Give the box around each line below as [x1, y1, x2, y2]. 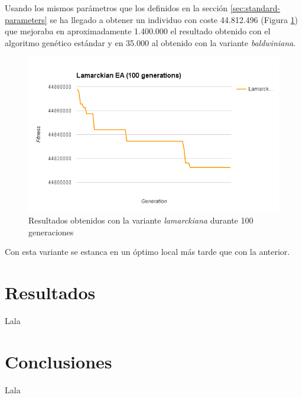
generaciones [28, 225, 74, 238]
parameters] [5, 13, 47, 25]
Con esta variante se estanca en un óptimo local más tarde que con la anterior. [5, 245, 290, 258]
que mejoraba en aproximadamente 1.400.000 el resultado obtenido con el [5, 25, 271, 37]
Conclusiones [5, 349, 112, 373]
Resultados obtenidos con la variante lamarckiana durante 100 [28, 214, 254, 226]
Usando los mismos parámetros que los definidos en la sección [5, 2, 228, 14]
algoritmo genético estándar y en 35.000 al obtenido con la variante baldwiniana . [5, 36, 296, 48]
